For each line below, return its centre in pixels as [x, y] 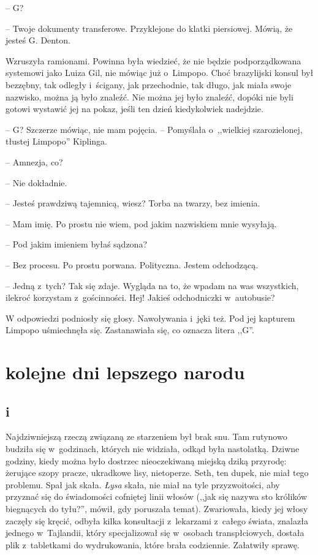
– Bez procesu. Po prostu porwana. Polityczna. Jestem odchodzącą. [132, 264]
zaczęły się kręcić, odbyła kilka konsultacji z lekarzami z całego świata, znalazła [157, 520]
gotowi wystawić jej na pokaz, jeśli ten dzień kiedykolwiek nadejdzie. [134, 109]
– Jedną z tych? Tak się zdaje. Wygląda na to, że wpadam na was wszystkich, [152, 285]
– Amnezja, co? [34, 161]
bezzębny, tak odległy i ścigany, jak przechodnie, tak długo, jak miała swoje [149, 84]
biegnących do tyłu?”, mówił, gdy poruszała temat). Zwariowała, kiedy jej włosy [157, 509]
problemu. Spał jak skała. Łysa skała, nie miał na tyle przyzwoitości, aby [143, 484]
